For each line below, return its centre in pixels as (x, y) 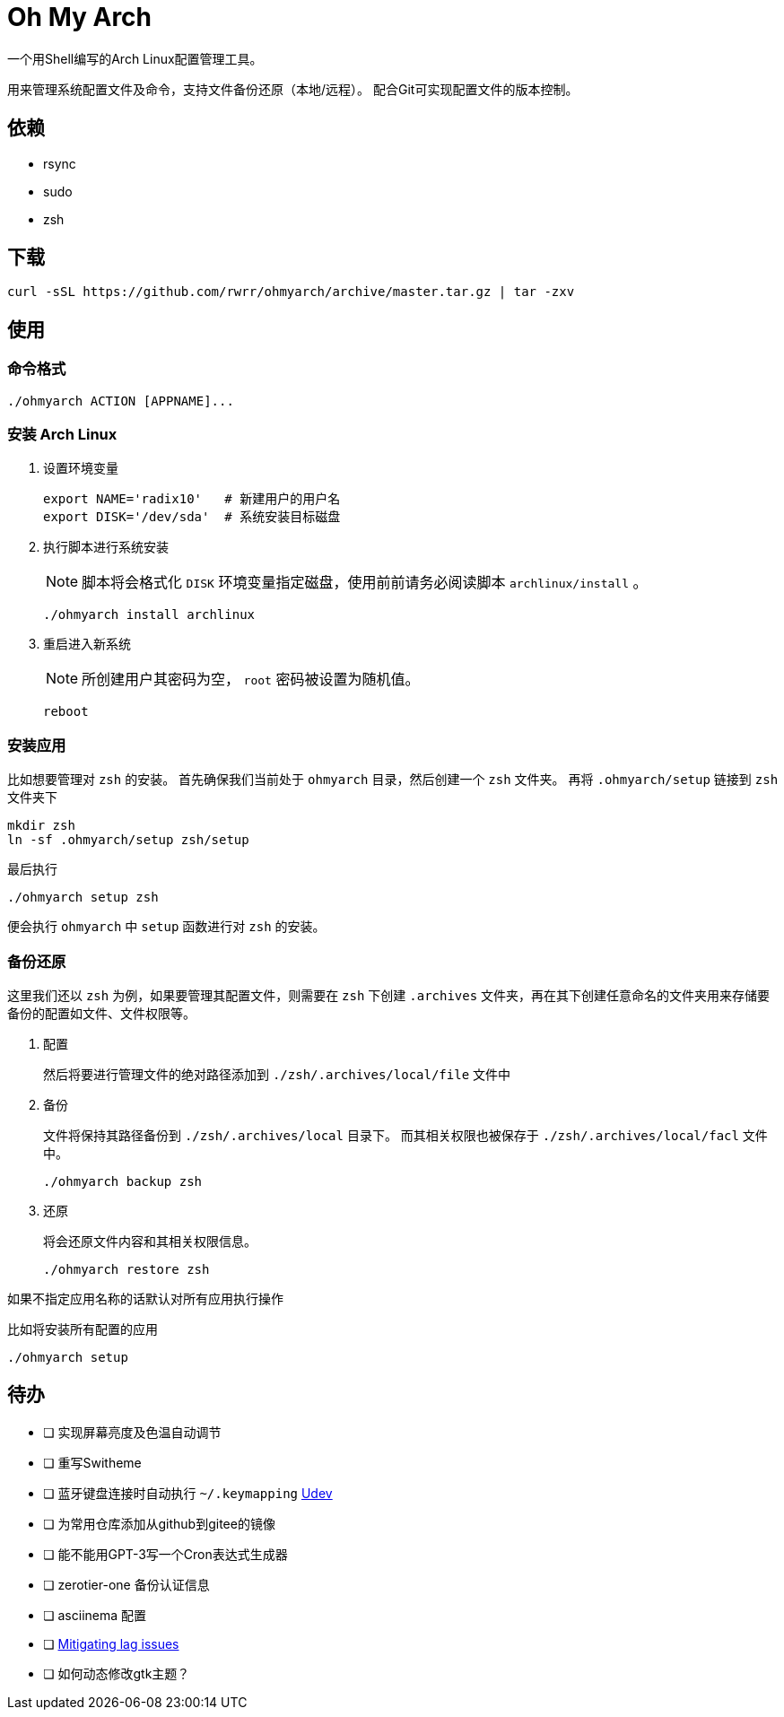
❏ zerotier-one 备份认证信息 (126, 1584)
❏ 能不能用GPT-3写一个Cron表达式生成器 (166, 1554)
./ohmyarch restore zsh (126, 1269)
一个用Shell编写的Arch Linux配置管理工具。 (135, 58)
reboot (66, 712)
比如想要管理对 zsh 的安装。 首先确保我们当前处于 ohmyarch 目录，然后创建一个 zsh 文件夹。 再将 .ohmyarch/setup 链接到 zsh (393, 780)
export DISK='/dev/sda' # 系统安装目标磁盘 (192, 517)
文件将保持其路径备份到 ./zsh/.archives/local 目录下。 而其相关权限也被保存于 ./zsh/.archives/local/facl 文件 (405, 1135)
